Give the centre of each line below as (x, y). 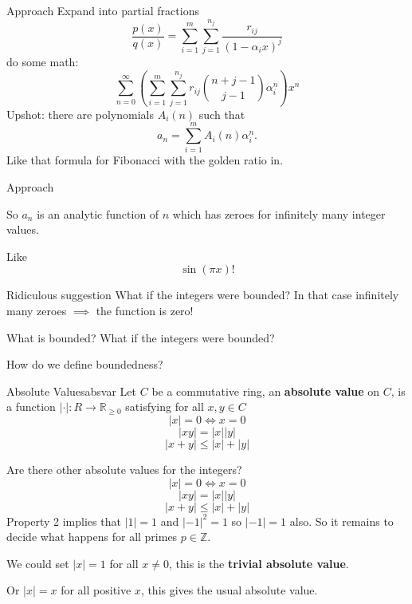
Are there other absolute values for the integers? (124, 469)
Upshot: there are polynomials (80, 114)
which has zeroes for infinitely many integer (279, 213)
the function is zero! (145, 310)
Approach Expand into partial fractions (103, 10)
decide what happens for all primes (92, 537)
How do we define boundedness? (85, 364)
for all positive (96, 590)
